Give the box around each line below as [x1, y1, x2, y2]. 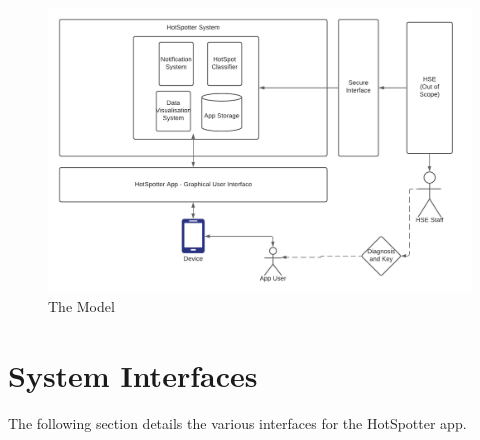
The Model [48, 296, 115, 317]
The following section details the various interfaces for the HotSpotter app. [8, 412, 467, 433]
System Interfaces [8, 355, 258, 396]
